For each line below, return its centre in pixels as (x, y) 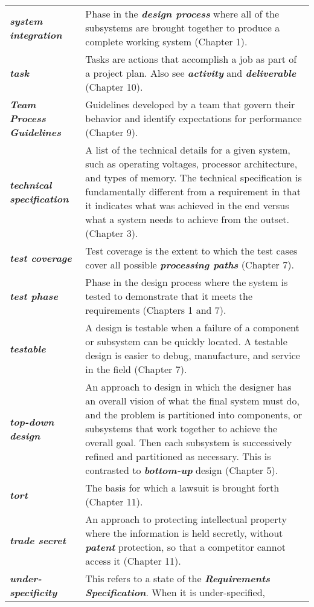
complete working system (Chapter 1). (166, 41)
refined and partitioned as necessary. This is (178, 456)
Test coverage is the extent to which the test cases (191, 251)
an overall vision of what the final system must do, (192, 401)
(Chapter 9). (112, 132)
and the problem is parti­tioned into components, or (194, 414)
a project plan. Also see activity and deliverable (191, 73)
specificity (34, 592)
